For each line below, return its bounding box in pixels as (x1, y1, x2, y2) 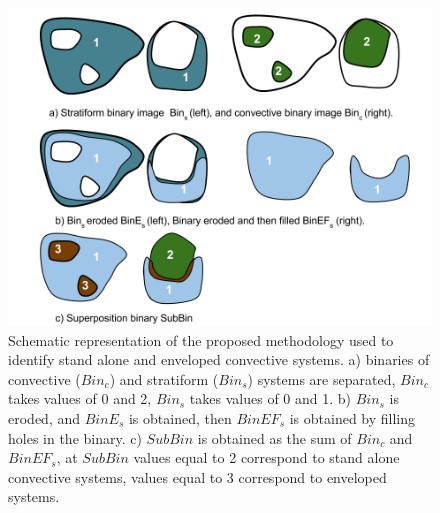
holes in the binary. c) (8, 427, 142, 448)
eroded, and (8, 407, 81, 428)
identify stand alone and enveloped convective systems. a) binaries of (8, 349, 430, 370)
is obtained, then (128, 407, 232, 428)
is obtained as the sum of (197, 427, 352, 448)
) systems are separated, (247, 368, 396, 389)
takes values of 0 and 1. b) (189, 388, 352, 409)
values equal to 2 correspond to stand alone (133, 447, 400, 468)
